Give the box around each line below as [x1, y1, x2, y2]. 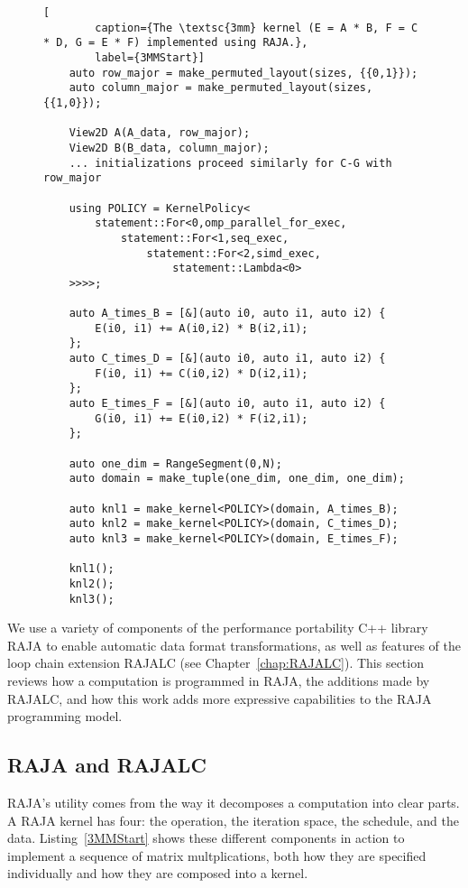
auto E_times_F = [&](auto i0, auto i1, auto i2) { [69, 397, 386, 411]
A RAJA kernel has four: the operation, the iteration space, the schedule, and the [7, 810, 459, 829]
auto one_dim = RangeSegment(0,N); [69, 457, 282, 470]
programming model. [7, 707, 123, 726]
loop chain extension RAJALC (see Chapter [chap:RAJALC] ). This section [7, 653, 424, 672]
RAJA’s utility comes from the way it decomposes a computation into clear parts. [7, 793, 460, 812]
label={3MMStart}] [95, 51, 205, 64]
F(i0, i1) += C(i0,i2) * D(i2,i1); [95, 366, 308, 380]
